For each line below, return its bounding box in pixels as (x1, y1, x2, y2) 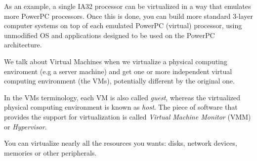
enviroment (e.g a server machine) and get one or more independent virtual (4, 66, 232, 76)
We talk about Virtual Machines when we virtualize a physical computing (4, 56, 227, 66)
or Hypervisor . (4, 121, 47, 131)
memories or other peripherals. (4, 147, 97, 158)
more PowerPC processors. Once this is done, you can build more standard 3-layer (4, 10, 253, 21)
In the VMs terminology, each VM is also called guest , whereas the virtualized (4, 92, 241, 102)
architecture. (4, 40, 42, 50)
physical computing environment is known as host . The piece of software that (4, 102, 238, 112)
